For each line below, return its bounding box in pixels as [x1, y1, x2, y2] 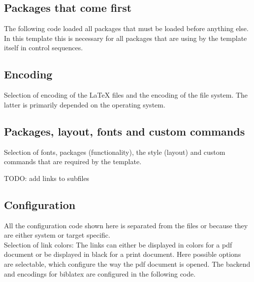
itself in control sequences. [4, 42, 83, 53]
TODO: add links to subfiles [4, 173, 90, 183]
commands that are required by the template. [4, 156, 142, 167]
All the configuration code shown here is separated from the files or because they [4, 220, 248, 230]
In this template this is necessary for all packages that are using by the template [4, 33, 247, 43]
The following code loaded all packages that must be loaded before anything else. [4, 23, 249, 34]
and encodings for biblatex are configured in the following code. [4, 268, 196, 279]
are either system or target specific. [4, 230, 110, 240]
